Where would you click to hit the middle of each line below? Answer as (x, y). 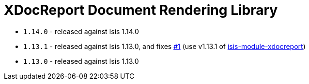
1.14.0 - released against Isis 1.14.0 (81, 31)
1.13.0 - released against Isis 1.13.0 (81, 61)
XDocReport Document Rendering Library (141, 10)
